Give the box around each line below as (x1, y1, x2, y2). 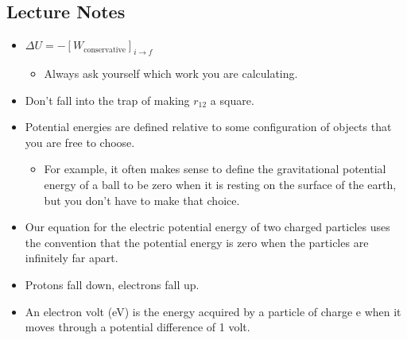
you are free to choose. (25, 133, 135, 150)
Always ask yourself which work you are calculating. (44, 65, 298, 81)
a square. (210, 91, 254, 108)
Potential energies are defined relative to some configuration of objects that (25, 118, 392, 135)
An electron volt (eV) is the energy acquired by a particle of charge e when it (25, 303, 401, 319)
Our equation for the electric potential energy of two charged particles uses (25, 218, 390, 235)
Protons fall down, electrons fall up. (25, 276, 200, 292)
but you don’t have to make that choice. (44, 191, 240, 208)
